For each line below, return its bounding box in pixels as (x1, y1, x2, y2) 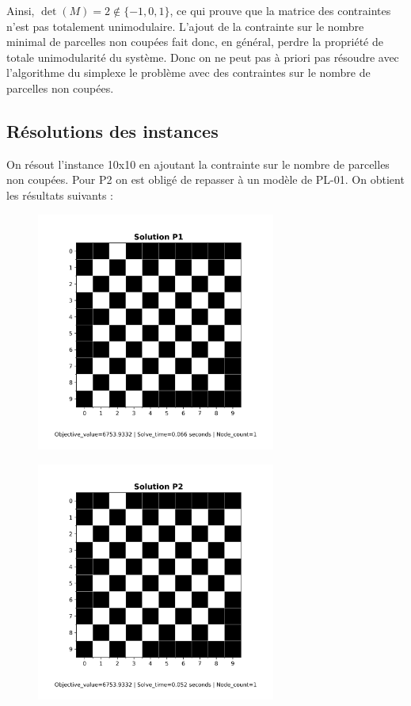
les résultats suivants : (6, 186, 113, 203)
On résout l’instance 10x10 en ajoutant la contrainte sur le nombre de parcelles (6, 155, 390, 172)
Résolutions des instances (6, 118, 219, 143)
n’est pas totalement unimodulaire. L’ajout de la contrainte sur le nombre (6, 17, 364, 34)
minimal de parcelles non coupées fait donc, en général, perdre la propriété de (6, 33, 383, 50)
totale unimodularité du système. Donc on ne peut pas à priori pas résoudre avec (6, 48, 399, 65)
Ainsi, (6, 2, 35, 18)
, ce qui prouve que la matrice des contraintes (169, 2, 391, 18)
